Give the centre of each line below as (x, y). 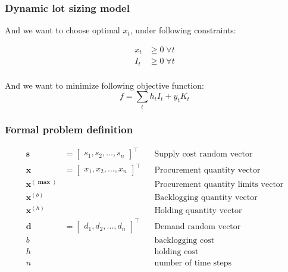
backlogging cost (184, 240)
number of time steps (193, 263)
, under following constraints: (183, 30)
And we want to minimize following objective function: (104, 85)
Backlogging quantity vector (206, 198)
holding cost (176, 251)
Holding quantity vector (198, 211)
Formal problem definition (69, 129)
